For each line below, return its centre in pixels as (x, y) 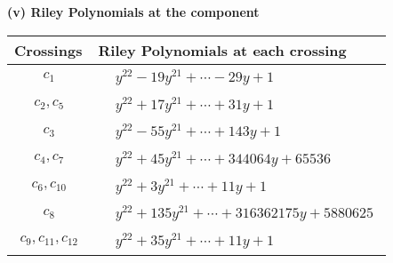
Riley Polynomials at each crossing (222, 50)
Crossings (48, 50)
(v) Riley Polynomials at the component (133, 12)
